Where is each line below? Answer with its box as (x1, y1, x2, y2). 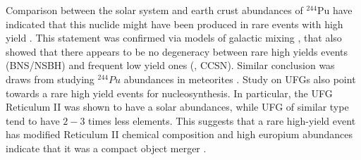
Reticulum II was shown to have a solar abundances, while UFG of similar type (6, 99, 349, 114)
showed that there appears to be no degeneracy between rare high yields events (6, 44, 348, 59)
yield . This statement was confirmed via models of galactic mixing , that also (6, 30, 342, 45)
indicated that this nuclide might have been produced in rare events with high (6, 16, 343, 31)
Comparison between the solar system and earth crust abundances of (6, 3, 303, 17)
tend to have (6, 113, 60, 128)
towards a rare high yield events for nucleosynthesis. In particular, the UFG (6, 85, 333, 100)
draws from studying (6, 71, 94, 86)
